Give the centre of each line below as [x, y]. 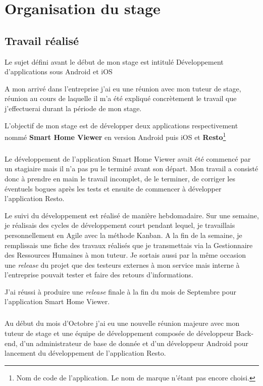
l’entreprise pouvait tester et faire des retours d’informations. [99, 275]
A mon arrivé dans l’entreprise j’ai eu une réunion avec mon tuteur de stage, [123, 88]
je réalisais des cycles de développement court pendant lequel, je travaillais [120, 225]
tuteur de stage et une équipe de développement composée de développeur [119, 333]
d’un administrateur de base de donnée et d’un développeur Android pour [134, 343]
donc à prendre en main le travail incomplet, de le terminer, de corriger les [120, 178]
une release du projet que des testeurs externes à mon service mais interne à [122, 264]
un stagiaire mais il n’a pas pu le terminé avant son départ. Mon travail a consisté [131, 168]
